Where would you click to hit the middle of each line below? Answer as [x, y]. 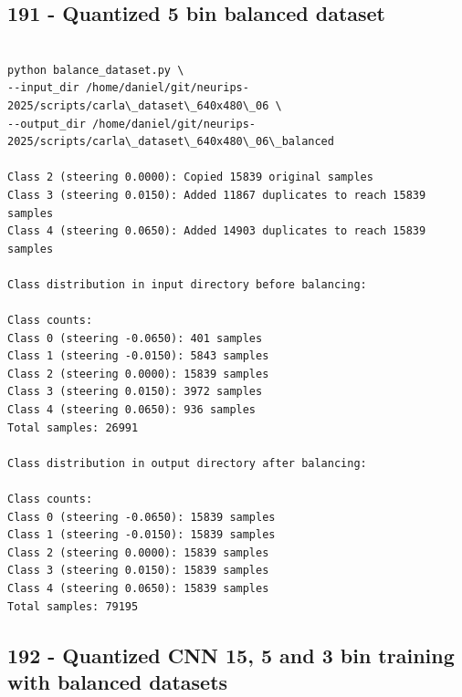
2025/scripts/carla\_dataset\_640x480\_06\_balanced [171, 142]
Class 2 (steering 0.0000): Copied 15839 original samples [190, 177]
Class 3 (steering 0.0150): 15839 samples [138, 571]
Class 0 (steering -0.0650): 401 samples [135, 338]
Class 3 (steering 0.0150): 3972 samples [135, 392]
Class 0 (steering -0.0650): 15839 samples [142, 517]
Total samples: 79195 [73, 606]
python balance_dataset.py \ [96, 70]
